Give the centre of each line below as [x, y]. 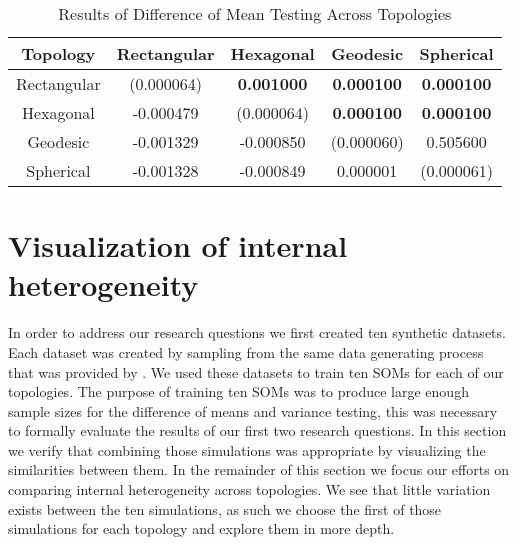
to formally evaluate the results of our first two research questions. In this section [257, 430]
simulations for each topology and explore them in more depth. [201, 528]
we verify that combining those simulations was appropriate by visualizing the [247, 449]
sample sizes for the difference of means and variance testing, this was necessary [253, 410]
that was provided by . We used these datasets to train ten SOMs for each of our [256, 371]
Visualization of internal [178, 245]
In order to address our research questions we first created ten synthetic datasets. [257, 332]
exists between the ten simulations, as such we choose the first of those [225, 508]
